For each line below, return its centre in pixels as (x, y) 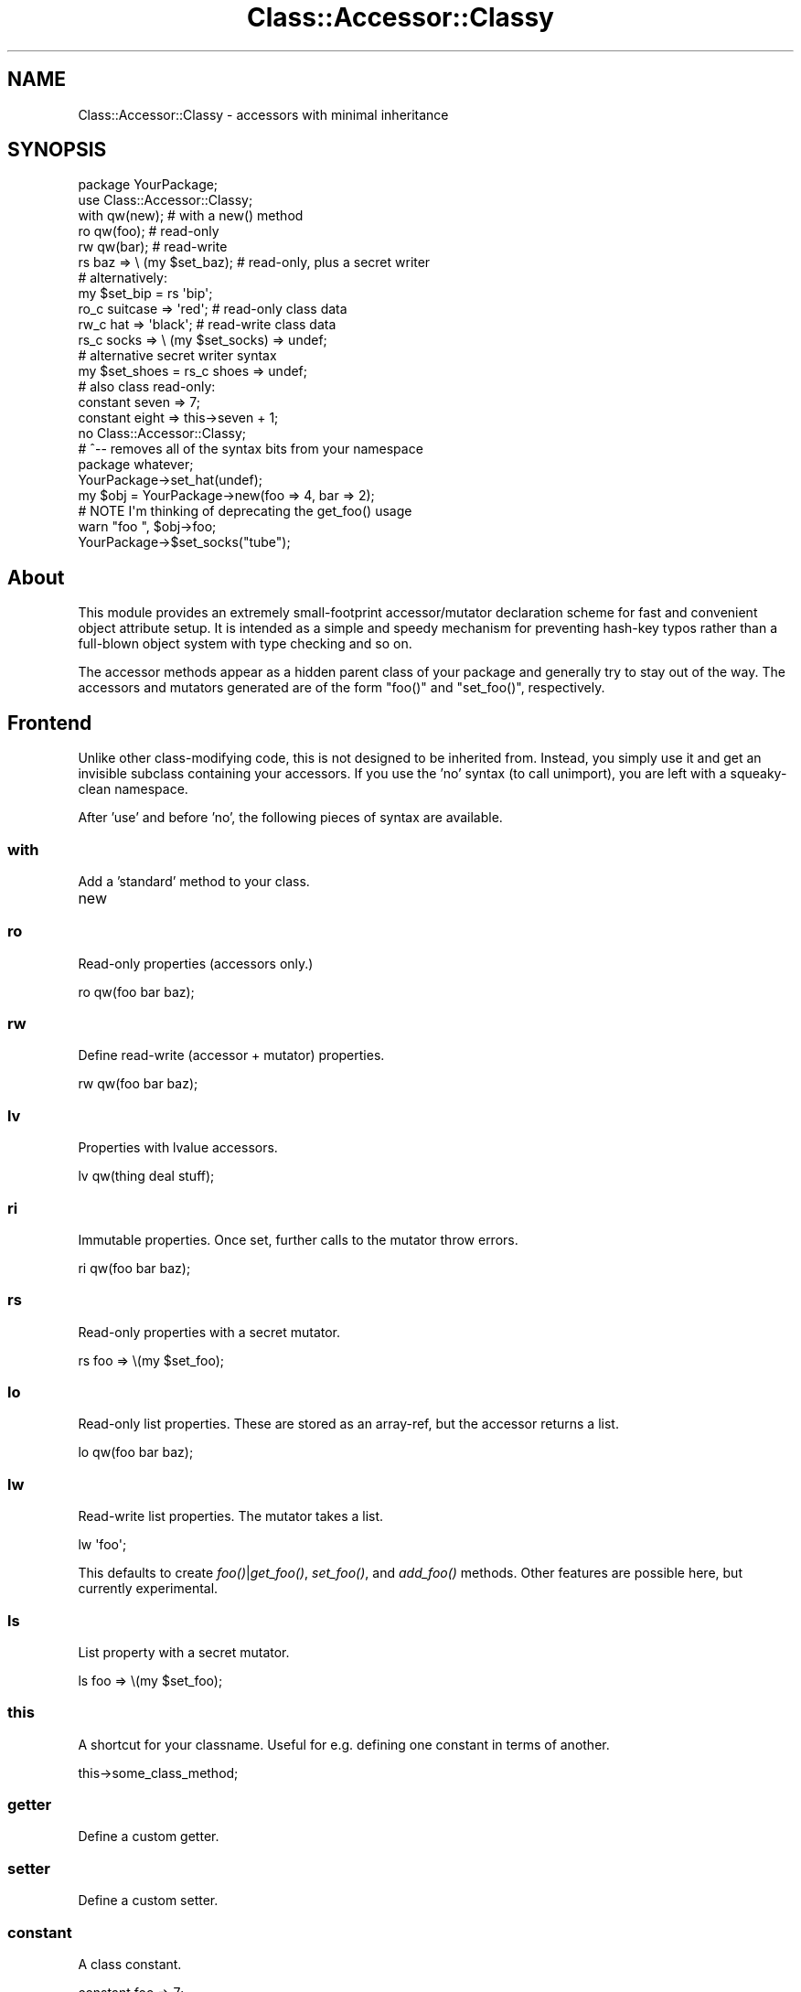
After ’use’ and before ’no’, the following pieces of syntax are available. (290, 818)
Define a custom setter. (148, 1901)
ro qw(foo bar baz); (136, 991)
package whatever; (136, 465)
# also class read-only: (147, 387)
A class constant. (130, 1964)
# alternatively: (123, 278)
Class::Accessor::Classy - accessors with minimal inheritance (263, 114)
